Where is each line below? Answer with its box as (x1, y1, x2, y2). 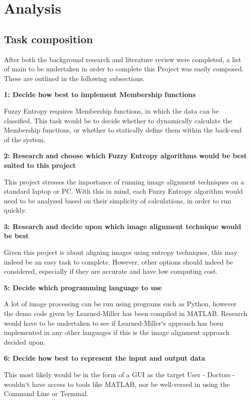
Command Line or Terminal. (4, 388, 89, 399)
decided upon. (4, 336, 46, 347)
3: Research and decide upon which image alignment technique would (4, 221, 241, 231)
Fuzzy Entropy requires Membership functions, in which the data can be (4, 105, 219, 116)
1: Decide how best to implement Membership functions (4, 89, 196, 100)
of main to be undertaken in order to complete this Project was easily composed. (4, 64, 244, 74)
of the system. (4, 134, 46, 144)
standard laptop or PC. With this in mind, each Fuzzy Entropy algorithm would (4, 186, 243, 196)
